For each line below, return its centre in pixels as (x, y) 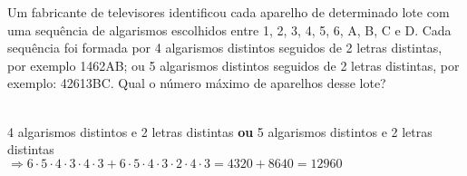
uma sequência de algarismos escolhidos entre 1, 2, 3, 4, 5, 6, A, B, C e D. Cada (229, 29)
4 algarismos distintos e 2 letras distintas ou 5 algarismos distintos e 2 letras (220, 131)
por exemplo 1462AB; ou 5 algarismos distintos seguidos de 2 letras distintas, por (233, 65)
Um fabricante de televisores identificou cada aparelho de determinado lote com (229, 12)
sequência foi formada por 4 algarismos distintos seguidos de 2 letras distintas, (225, 48)
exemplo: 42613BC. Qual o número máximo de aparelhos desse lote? (197, 83)
